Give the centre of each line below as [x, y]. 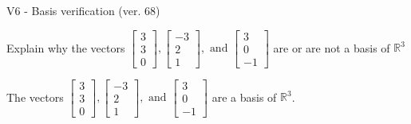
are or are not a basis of [332, 47]
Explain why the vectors [66, 47]
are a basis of [244, 97]
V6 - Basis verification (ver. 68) [83, 10]
